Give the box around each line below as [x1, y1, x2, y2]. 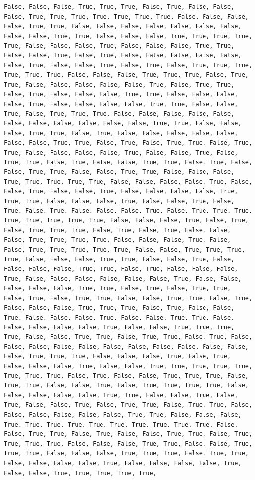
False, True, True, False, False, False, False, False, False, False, [4, 23, 242, 30]
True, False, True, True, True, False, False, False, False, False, [4, 110, 235, 117]
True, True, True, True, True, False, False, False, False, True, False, [4, 178, 253, 185]
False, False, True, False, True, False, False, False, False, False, [4, 52, 242, 59]
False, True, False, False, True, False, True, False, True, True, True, [4, 61, 253, 69]
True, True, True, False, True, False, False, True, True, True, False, [4, 372, 249, 379]
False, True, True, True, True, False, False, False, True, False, [4, 236, 231, 244]
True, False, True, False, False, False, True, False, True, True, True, [4, 207, 253, 214]
